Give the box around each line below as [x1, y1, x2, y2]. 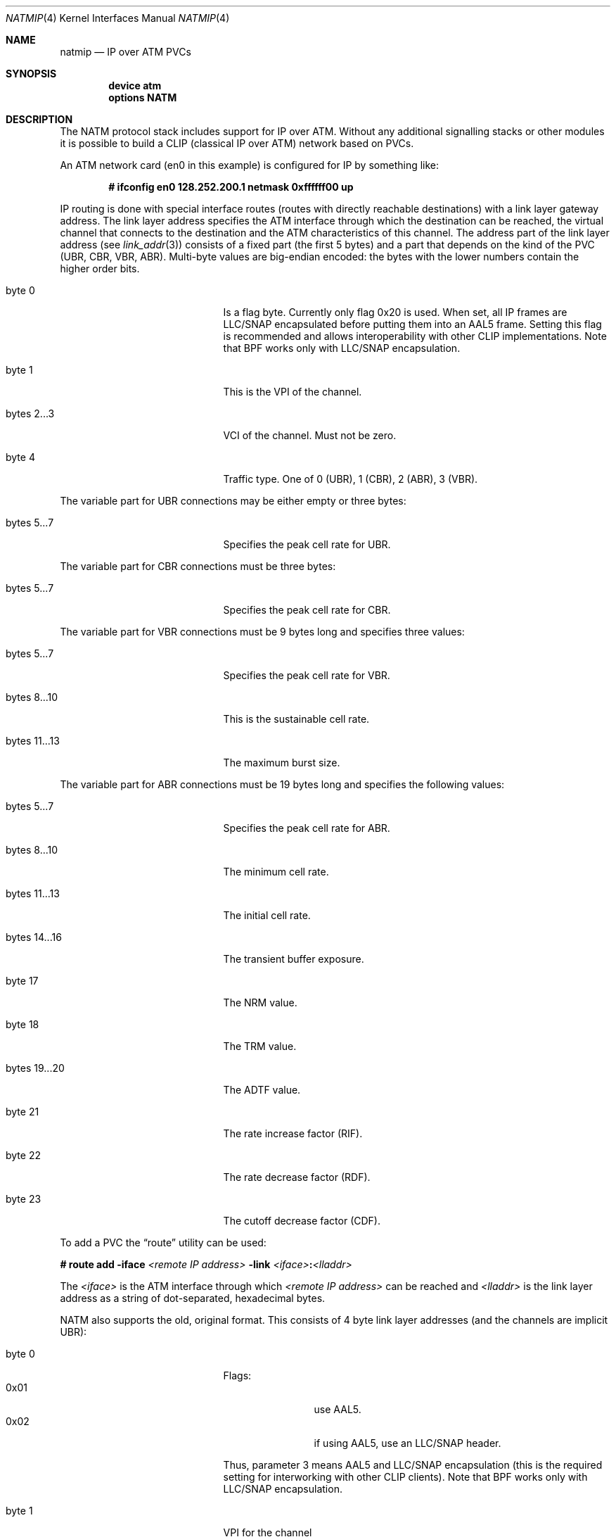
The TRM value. [223, 1040, 297, 1052]
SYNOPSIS [6, 68, 57, 80]
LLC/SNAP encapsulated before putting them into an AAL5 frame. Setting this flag [223, 318, 602, 330]
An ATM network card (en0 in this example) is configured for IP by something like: [60, 159, 439, 171]
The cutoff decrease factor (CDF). [223, 1215, 381, 1227]
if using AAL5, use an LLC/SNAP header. [314, 1437, 501, 1449]
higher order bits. [60, 263, 140, 274]
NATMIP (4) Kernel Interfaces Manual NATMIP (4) [6, 12, 230, 24]
